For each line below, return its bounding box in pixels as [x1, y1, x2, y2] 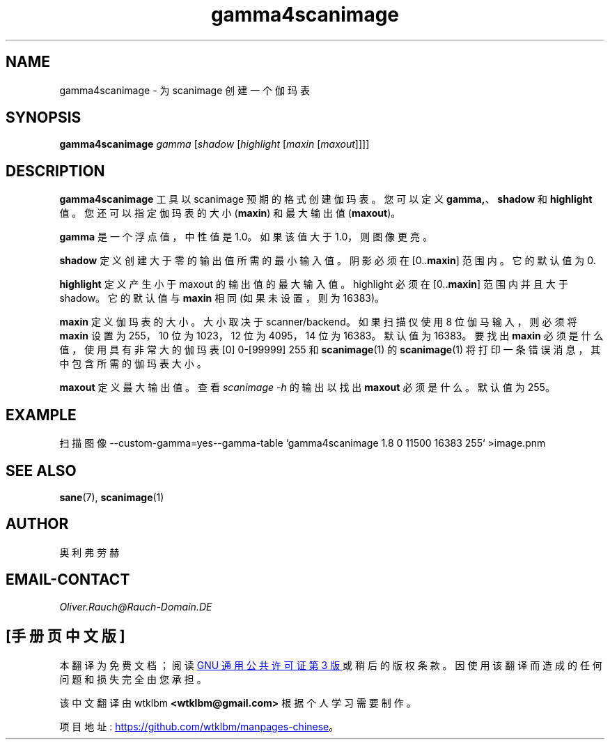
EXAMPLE [6, 406, 77, 424]
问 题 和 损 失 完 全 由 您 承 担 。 [59, 673, 207, 685]
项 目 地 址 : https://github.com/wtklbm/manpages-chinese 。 [59, 720, 339, 732]
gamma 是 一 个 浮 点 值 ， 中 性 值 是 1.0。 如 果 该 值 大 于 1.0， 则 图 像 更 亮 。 [59, 231, 432, 243]
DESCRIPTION [6, 162, 105, 180]
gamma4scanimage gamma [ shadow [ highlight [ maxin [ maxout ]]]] [59, 138, 370, 151]
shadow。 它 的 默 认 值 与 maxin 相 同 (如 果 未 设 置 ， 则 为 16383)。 [59, 292, 385, 305]
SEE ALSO [6, 461, 77, 479]
